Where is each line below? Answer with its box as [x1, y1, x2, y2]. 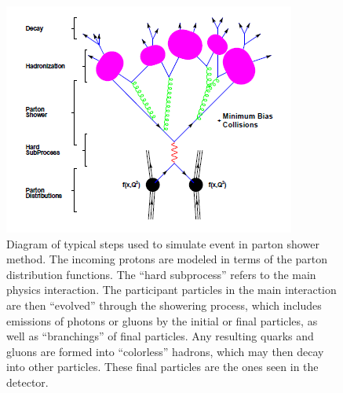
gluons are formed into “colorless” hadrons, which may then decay [6, 343, 324, 359]
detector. [6, 373, 49, 390]
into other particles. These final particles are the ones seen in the [6, 358, 319, 375]
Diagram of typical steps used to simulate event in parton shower [6, 235, 319, 252]
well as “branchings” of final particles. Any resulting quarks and [6, 328, 314, 344]
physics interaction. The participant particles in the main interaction [6, 281, 337, 298]
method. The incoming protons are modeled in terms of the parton [6, 251, 328, 267]
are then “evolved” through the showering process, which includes [6, 296, 322, 313]
